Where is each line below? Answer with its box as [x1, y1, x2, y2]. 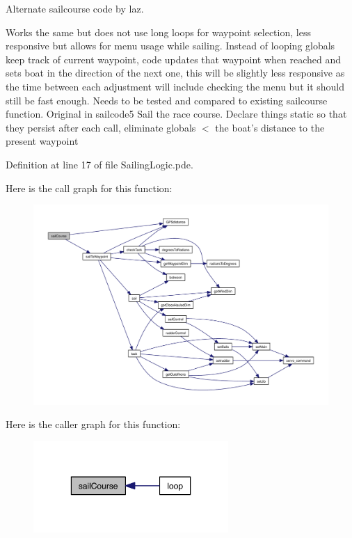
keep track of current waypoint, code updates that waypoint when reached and [6, 52, 342, 66]
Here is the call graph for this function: [6, 180, 173, 195]
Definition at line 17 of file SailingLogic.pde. [6, 157, 193, 171]
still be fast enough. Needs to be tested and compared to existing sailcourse [6, 93, 328, 107]
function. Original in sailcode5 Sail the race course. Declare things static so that [6, 106, 347, 121]
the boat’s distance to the [215, 120, 325, 134]
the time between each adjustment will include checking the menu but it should [6, 79, 345, 93]
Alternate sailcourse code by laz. [6, 1, 144, 15]
